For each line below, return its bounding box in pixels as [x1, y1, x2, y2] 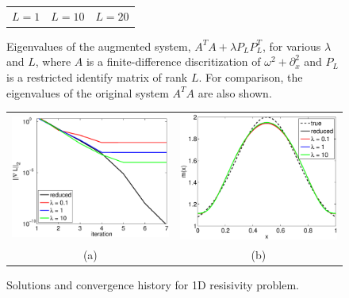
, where [35, 53, 71, 70]
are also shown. [198, 84, 272, 101]
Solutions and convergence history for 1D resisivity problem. [6, 277, 299, 293]
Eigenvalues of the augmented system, [6, 37, 191, 54]
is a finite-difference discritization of [86, 53, 261, 70]
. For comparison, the [198, 69, 303, 86]
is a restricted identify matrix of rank [6, 69, 188, 86]
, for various [262, 37, 321, 54]
